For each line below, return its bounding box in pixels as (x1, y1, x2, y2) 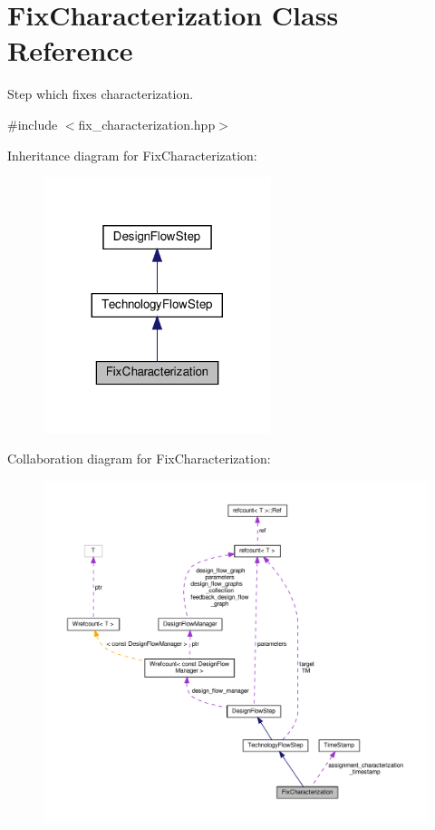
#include (7, 114, 58, 133)
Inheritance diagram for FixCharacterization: (7, 145, 257, 164)
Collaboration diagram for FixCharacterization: (7, 449, 271, 468)
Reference (7, 32, 133, 69)
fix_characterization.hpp (78, 114, 216, 133)
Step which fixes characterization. (7, 84, 194, 103)
